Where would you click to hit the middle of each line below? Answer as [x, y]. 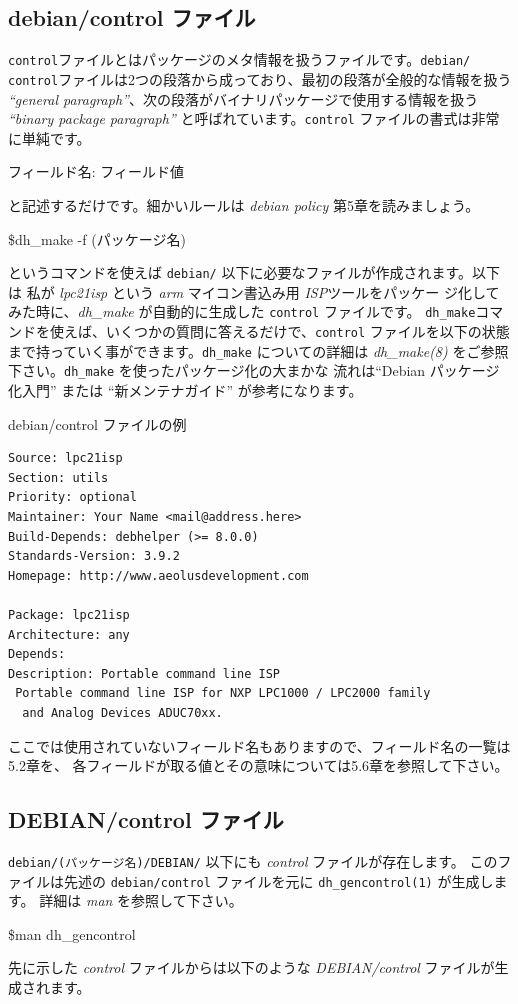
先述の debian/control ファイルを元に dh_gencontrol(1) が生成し [278, 880]
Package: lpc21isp [69, 614]
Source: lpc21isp [65, 458]
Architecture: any [69, 634]
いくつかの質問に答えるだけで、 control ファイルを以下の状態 [307, 331]
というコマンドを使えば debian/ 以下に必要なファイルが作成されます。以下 [254, 272]
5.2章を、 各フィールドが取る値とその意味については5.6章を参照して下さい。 [258, 765]
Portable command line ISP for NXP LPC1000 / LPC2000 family [223, 693]
